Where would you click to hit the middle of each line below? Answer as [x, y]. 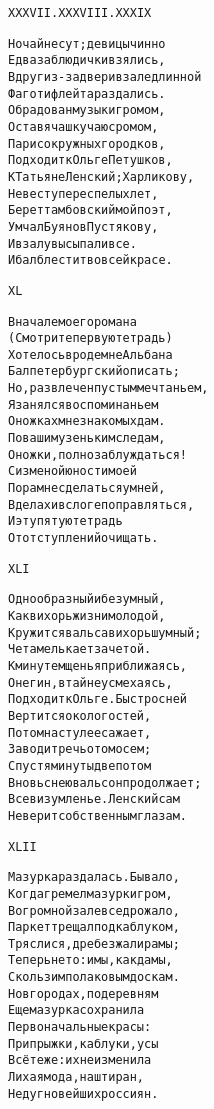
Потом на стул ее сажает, [80, 732]
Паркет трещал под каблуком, [94, 927]
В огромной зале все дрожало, [94, 910]
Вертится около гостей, [80, 715]
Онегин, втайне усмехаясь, [90, 682]
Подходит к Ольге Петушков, [90, 160]
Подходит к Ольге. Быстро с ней [98, 699]
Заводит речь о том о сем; [80, 749]
